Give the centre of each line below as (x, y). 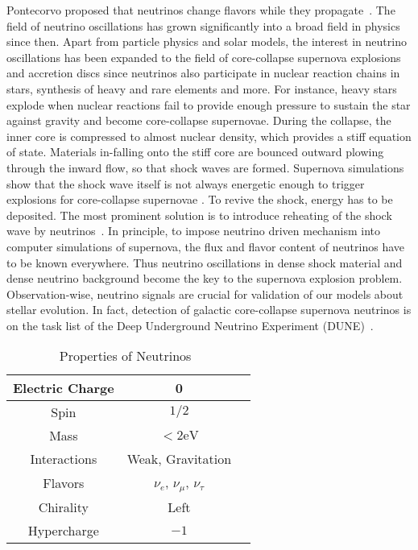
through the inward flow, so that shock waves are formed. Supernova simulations (205, 167)
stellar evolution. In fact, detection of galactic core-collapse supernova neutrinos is (209, 310)
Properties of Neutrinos (125, 356)
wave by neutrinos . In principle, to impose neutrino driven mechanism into (193, 231)
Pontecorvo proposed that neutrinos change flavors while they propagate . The (201, 10)
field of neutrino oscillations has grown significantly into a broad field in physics (203, 25)
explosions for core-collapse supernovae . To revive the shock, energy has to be (200, 199)
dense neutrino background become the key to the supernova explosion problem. (205, 278)
